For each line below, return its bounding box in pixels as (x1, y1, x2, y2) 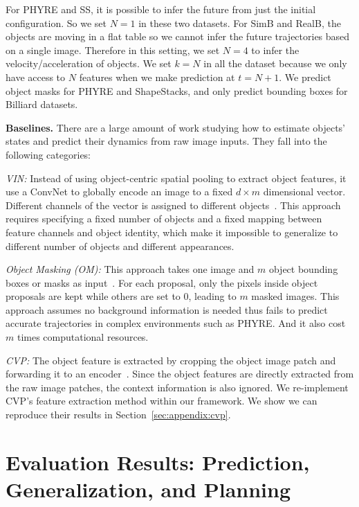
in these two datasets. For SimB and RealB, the (138, 15, 341, 30)
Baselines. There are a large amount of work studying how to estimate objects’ (6, 120, 345, 134)
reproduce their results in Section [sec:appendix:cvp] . (6, 407, 231, 422)
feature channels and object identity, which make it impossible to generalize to (6, 224, 338, 239)
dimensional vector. (263, 184, 346, 199)
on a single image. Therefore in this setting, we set (6, 42, 220, 57)
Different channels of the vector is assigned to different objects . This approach (6, 197, 341, 212)
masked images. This (251, 289, 340, 303)
